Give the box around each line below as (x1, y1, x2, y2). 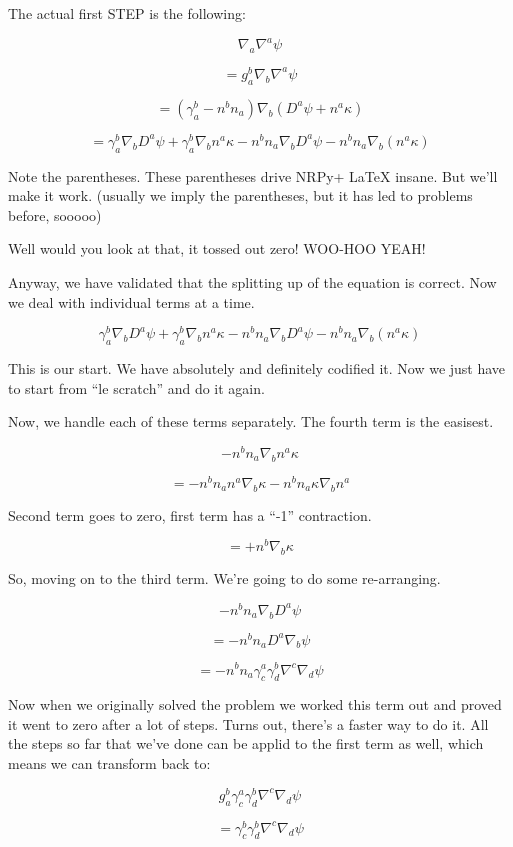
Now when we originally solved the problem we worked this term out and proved (8, 694, 502, 715)
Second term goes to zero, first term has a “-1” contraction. (8, 504, 372, 525)
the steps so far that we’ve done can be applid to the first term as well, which (8, 733, 484, 754)
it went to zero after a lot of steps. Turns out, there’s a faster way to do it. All (8, 713, 489, 734)
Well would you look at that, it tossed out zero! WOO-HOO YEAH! (8, 238, 426, 259)
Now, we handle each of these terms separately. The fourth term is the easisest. (8, 411, 494, 432)
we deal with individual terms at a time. (8, 291, 255, 312)
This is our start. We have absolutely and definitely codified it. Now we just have (8, 358, 506, 379)
